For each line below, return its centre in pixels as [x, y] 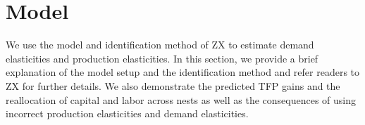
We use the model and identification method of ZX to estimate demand [160, 45]
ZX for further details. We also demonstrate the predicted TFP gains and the [173, 85]
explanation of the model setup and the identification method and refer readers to [183, 72]
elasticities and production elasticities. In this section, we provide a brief [162, 58]
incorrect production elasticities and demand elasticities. [127, 113]
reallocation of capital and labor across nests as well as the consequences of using [181, 99]
